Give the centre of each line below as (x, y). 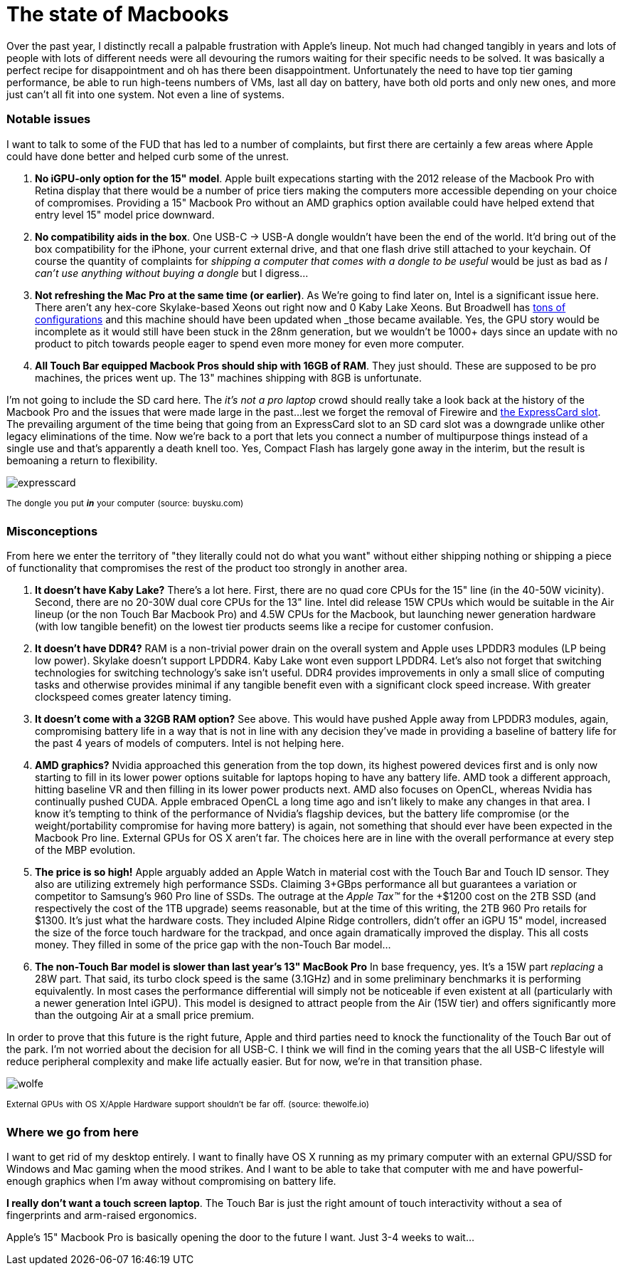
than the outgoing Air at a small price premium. (145, 1015)
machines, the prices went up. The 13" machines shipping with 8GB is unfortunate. (228, 377)
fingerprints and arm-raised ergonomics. (102, 1215)
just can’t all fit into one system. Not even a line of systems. (146, 94)
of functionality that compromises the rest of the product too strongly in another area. (207, 567)
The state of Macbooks (118, 14)
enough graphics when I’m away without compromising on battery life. (171, 1181)
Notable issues (49, 119)
